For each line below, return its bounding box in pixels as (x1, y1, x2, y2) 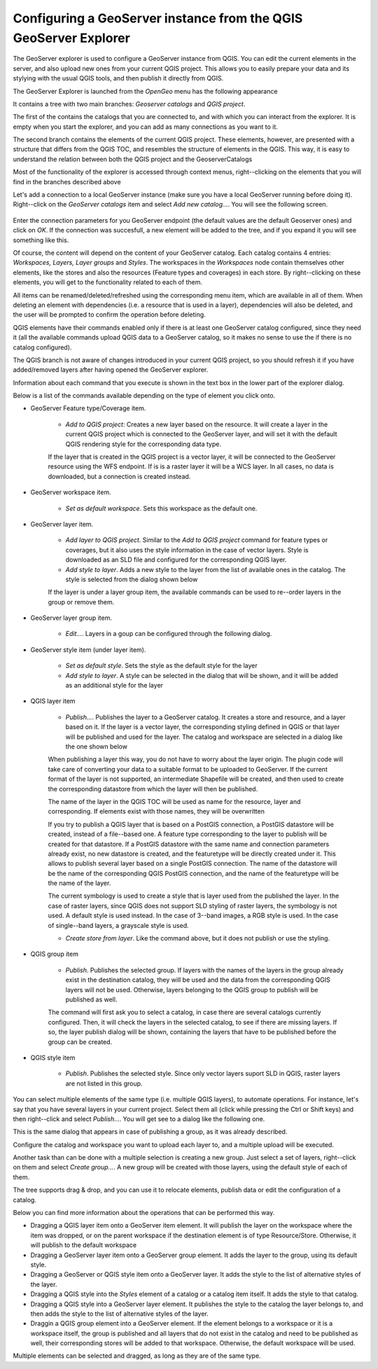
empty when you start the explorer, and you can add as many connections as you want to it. (13, 123, 278, 131)
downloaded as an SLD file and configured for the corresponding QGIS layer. (65, 555, 287, 564)
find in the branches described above (13, 177, 122, 186)
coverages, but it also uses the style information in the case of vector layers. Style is (65, 545, 309, 554)
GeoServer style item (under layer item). (30, 645, 146, 654)
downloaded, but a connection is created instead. (48, 472, 191, 480)
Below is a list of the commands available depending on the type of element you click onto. (13, 391, 276, 400)
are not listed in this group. (65, 1079, 143, 1087)
